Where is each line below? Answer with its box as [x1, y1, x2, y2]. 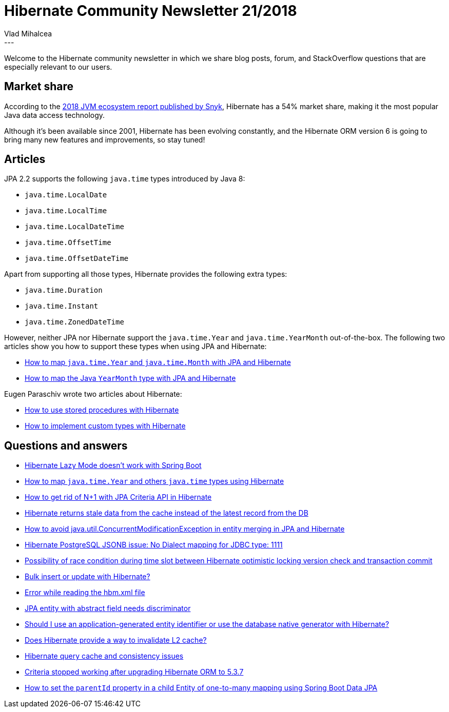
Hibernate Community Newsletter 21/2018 [4, 2, 297, 19]
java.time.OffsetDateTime [25, 254, 129, 263]
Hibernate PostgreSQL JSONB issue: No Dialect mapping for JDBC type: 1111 [25, 540, 283, 550]
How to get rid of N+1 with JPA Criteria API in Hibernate [25, 493, 212, 502]
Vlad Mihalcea [4, 29, 52, 38]
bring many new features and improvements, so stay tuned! [4, 135, 205, 144]
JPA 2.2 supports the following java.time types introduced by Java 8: [4, 174, 245, 184]
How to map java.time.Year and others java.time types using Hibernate [25, 477, 284, 486]
